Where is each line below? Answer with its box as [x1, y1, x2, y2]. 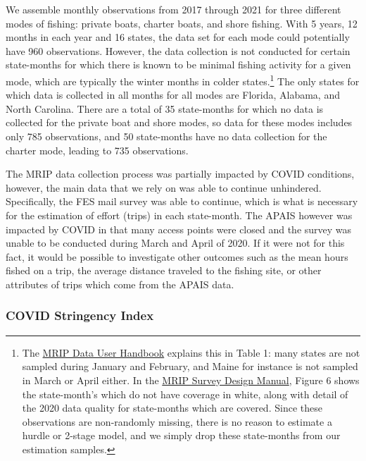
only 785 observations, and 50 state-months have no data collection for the [6, 129, 327, 143]
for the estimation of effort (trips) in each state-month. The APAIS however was [6, 207, 353, 222]
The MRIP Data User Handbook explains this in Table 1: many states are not [22, 345, 360, 359]
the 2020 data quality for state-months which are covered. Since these [22, 400, 322, 415]
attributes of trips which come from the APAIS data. [6, 276, 234, 291]
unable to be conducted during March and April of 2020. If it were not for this [6, 235, 345, 250]
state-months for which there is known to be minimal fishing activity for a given [6, 57, 351, 72]
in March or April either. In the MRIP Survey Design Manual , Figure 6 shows [22, 372, 360, 387]
